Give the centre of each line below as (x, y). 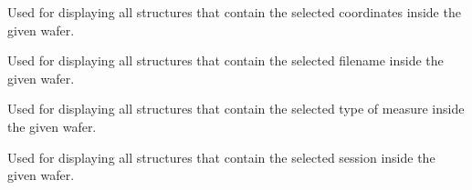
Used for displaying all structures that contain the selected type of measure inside (236, 109)
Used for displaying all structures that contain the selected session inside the (221, 157)
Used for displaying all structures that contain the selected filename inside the (226, 60)
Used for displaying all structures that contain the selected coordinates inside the (234, 12)
